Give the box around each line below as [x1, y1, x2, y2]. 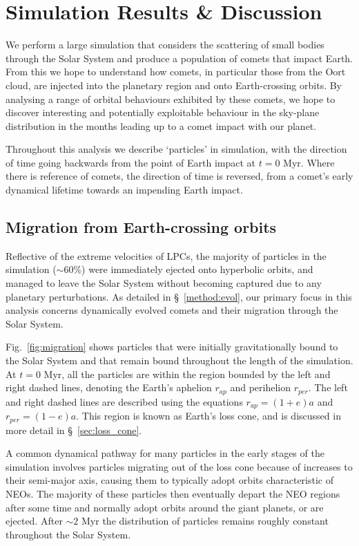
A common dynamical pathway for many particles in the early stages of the [6, 446, 324, 460]
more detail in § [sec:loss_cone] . [6, 422, 142, 437]
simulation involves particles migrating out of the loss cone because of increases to [6, 459, 353, 473]
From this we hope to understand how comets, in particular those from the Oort [6, 64, 346, 79]
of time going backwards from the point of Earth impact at [6, 155, 256, 169]
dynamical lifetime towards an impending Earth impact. [6, 182, 243, 197]
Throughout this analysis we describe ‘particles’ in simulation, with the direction [6, 142, 347, 156]
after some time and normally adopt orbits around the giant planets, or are [6, 500, 324, 514]
